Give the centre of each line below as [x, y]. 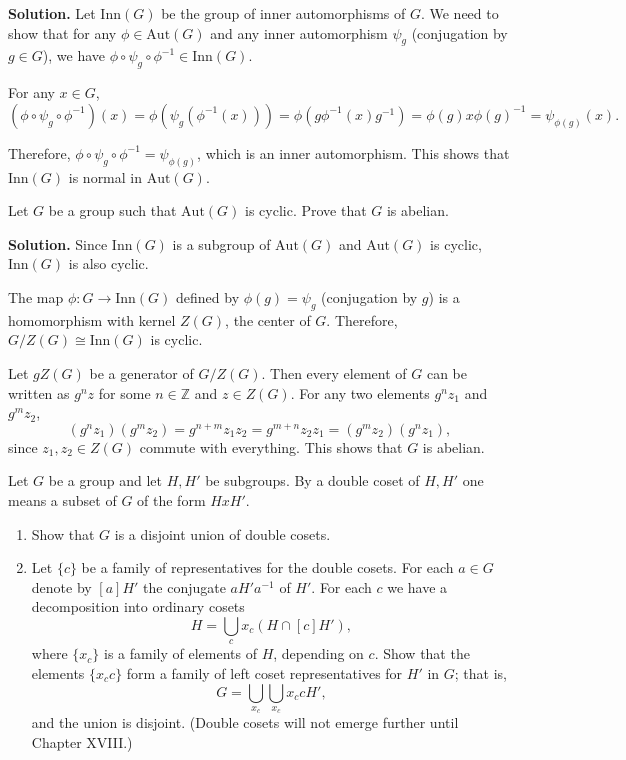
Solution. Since [58, 243]
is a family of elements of [180, 653]
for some [124, 392]
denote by [61, 586]
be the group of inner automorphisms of [283, 13]
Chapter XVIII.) [82, 741]
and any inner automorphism [299, 32]
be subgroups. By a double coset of [312, 480]
